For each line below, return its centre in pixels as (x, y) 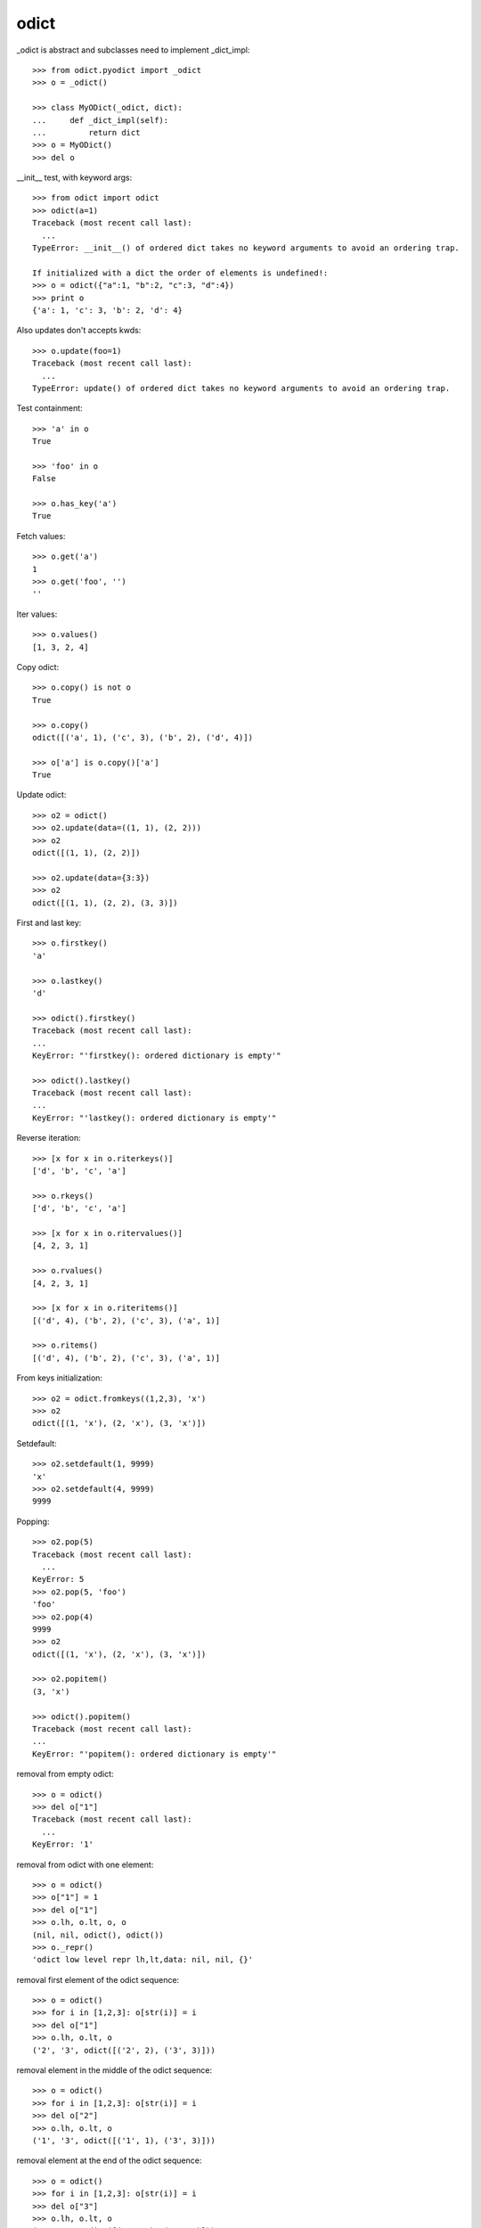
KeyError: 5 (58, 1579)
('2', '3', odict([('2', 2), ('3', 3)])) (124, 2050)
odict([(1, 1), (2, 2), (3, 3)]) (105, 903)
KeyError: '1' (63, 1844)
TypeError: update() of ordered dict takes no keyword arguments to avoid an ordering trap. (241, 388)
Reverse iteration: (49, 1138)
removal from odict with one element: (85, 1864)
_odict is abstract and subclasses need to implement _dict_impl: (133, 50)
